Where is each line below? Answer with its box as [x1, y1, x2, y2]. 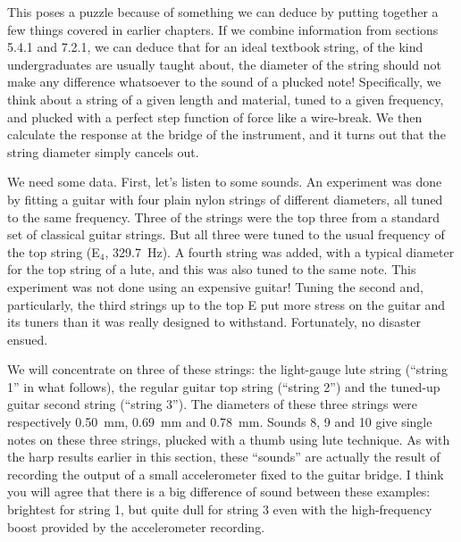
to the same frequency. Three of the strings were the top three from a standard [7, 207, 440, 226]
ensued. [7, 329, 48, 348]
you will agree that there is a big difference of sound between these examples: [7, 482, 431, 501]
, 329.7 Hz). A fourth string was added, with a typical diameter [105, 242, 455, 261]
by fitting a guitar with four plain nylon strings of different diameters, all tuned [7, 189, 443, 208]
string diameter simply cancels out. [7, 142, 199, 161]
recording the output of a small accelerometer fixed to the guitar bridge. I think [7, 464, 444, 483]
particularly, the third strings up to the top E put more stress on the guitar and [7, 295, 446, 313]
